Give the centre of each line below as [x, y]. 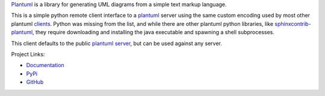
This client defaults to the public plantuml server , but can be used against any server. [116, 43]
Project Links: [28, 54]
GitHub [35, 82]
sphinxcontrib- [293, 23]
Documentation [45, 65]
